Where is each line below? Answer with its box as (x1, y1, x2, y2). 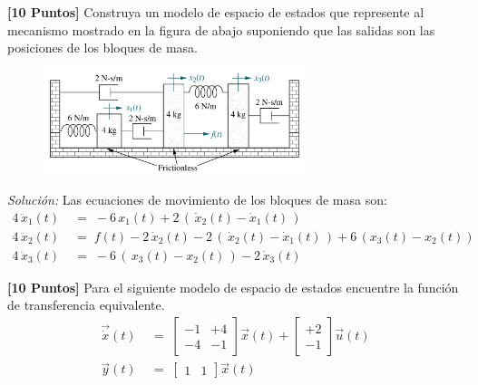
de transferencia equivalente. (7, 295, 165, 314)
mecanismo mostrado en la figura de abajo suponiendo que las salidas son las (7, 20, 435, 39)
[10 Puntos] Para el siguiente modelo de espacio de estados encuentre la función (7, 277, 459, 296)
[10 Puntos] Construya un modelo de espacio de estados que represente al (7, 3, 424, 21)
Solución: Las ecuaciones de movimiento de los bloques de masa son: (7, 190, 387, 209)
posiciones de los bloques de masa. (7, 38, 198, 57)
